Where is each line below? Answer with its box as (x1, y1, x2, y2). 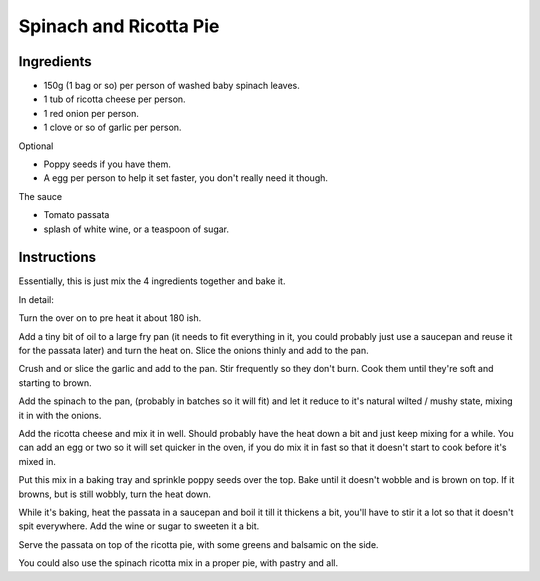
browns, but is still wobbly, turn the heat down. (18, 488, 212, 500)
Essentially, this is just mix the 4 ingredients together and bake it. (18, 275, 286, 287)
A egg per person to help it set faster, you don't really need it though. (43, 172, 329, 184)
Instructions (18, 249, 97, 266)
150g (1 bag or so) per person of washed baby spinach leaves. (43, 80, 300, 92)
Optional (18, 140, 54, 152)
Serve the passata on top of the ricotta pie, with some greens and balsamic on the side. (18, 538, 379, 550)
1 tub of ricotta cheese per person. (43, 93, 186, 105)
